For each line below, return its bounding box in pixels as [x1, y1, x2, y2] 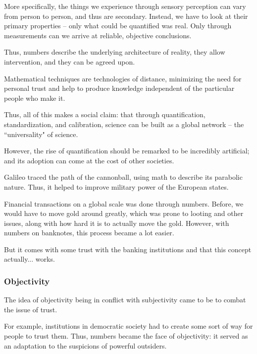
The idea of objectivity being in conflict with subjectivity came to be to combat [4, 294, 246, 305]
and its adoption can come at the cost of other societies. [4, 155, 174, 165]
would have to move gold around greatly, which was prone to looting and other [4, 208, 244, 218]
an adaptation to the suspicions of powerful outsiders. [4, 340, 167, 351]
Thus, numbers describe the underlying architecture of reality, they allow [4, 47, 225, 57]
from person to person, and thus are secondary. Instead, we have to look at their [4, 10, 248, 21]
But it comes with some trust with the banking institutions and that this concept [4, 244, 252, 254]
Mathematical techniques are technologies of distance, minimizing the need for [4, 73, 242, 83]
